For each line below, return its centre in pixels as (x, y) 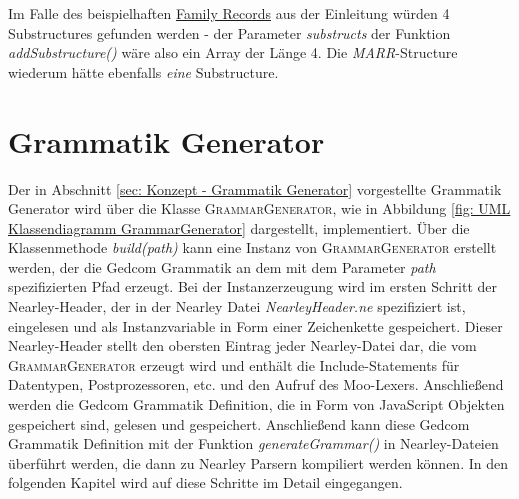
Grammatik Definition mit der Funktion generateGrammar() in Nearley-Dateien (253, 443)
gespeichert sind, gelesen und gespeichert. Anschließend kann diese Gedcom (239, 423)
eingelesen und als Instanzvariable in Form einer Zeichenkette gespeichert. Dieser (255, 325)
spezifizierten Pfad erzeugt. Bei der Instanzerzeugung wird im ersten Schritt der (252, 286)
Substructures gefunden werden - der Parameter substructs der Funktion (229, 32)
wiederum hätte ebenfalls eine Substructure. (143, 71)
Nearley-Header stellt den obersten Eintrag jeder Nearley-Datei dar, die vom (242, 345)
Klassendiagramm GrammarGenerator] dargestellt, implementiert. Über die (239, 227)
